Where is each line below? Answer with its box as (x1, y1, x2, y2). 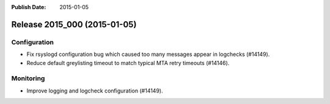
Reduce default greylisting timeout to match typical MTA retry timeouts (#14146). (26, 59, 230, 66)
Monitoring (11, 74, 45, 83)
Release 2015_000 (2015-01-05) (11, 19, 137, 30)
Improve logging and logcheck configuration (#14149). (26, 87, 163, 94)
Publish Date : (11, 4, 46, 10)
